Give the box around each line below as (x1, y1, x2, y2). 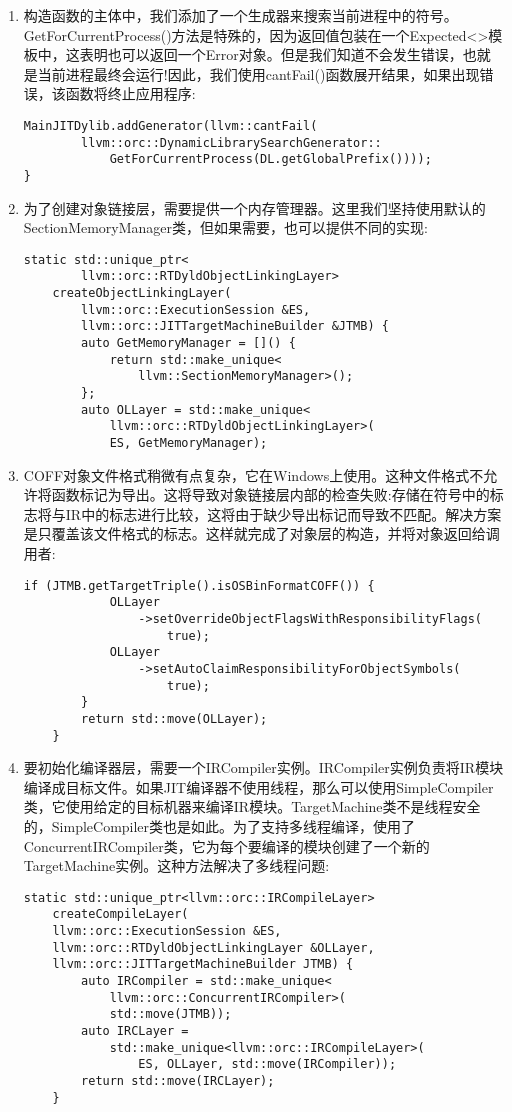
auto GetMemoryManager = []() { (81, 336, 296, 351)
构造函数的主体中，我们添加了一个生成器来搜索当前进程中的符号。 (23, 5, 458, 25)
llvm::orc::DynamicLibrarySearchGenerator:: (81, 135, 382, 150)
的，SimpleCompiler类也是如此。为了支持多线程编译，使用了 (23, 815, 416, 836)
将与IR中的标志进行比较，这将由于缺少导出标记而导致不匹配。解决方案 (37, 503, 502, 524)
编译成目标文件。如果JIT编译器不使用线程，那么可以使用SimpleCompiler (23, 776, 494, 797)
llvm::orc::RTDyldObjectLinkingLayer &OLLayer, (52, 940, 375, 955)
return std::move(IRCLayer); (81, 1073, 275, 1088)
